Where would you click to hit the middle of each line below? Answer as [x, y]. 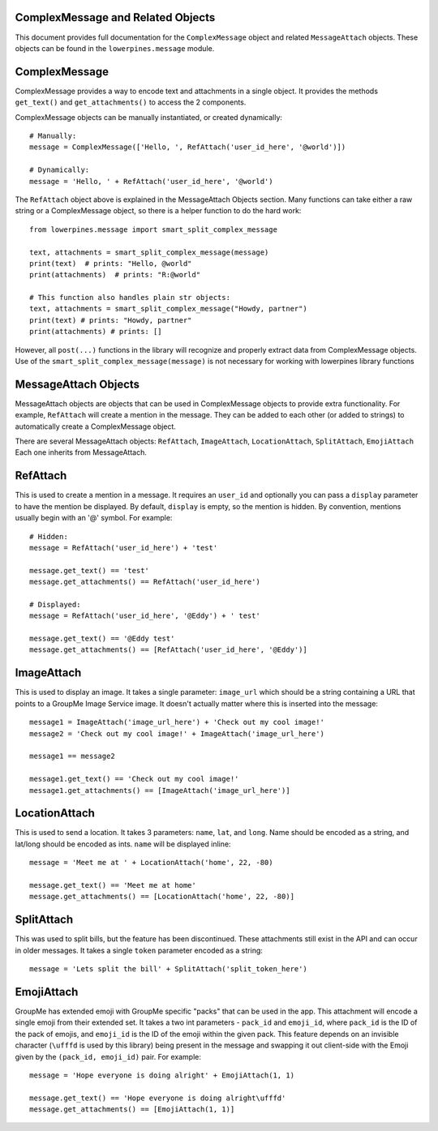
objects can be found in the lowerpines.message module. [115, 48]
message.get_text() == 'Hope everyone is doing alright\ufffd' [158, 1098]
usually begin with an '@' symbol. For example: [94, 518]
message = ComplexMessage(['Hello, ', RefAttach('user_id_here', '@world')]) [188, 147]
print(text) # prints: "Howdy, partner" [111, 320]
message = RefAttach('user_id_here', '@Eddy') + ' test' [145, 616]
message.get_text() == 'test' [90, 570]
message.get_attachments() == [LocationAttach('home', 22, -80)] [162, 897]
